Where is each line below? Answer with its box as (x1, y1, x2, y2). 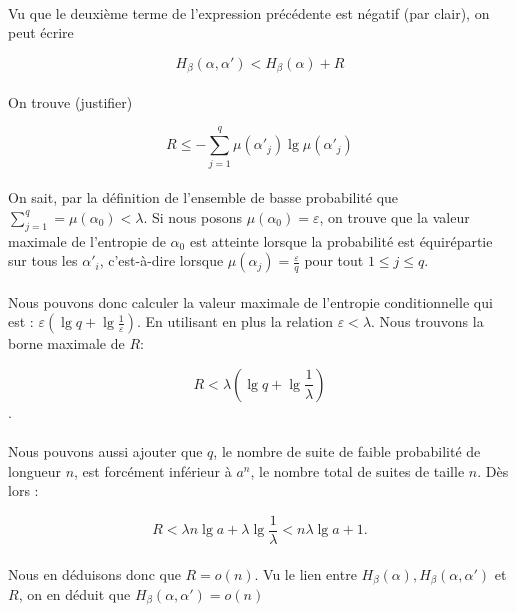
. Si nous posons (143, 206, 243, 227)
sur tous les (8, 250, 78, 271)
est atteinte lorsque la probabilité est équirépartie (189, 230, 493, 251)
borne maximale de (8, 333, 125, 354)
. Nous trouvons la (371, 311, 484, 332)
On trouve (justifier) (8, 91, 133, 112)
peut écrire (8, 22, 74, 43)
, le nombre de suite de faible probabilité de (213, 441, 481, 462)
